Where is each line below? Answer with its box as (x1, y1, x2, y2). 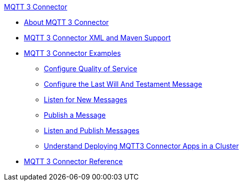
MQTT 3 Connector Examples (24, 49, 121, 57)
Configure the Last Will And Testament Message (44, 80, 202, 88)
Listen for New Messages (44, 95, 127, 104)
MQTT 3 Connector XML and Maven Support (24, 33, 171, 42)
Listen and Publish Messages (44, 126, 139, 135)
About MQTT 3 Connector (24, 18, 109, 26)
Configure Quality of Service (44, 64, 137, 73)
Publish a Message (44, 111, 106, 119)
